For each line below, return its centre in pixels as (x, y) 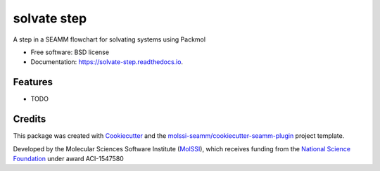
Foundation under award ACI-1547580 (69, 158)
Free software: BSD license (70, 52)
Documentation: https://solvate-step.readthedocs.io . (107, 62)
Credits (30, 119)
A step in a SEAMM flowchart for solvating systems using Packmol (109, 39)
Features (33, 82)
